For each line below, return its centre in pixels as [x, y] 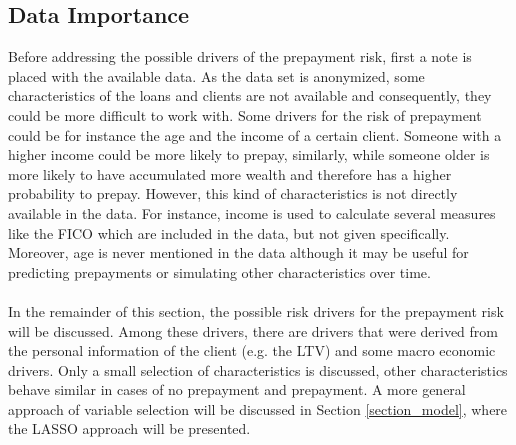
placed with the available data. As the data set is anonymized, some [216, 75]
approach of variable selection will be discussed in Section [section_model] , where [258, 408]
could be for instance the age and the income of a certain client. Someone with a [255, 134]
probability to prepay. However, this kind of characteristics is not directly [233, 193]
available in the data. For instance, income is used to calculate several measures [252, 212]
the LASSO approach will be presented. [129, 428]
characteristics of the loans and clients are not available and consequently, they [250, 95]
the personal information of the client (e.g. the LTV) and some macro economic [252, 350]
